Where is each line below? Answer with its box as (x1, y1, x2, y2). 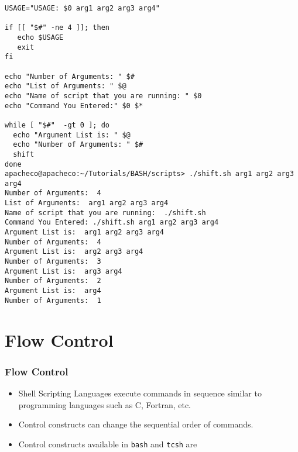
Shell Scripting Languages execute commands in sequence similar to (18, 387, 262, 399)
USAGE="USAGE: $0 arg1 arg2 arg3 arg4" (5, 4, 160, 12)
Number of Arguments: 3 (5, 257, 101, 266)
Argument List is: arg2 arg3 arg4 (5, 247, 143, 256)
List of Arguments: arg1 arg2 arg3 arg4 (5, 199, 169, 208)
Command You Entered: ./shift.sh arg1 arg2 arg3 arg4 (5, 218, 219, 227)
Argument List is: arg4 (5, 287, 101, 295)
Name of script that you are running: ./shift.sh (5, 208, 206, 217)
